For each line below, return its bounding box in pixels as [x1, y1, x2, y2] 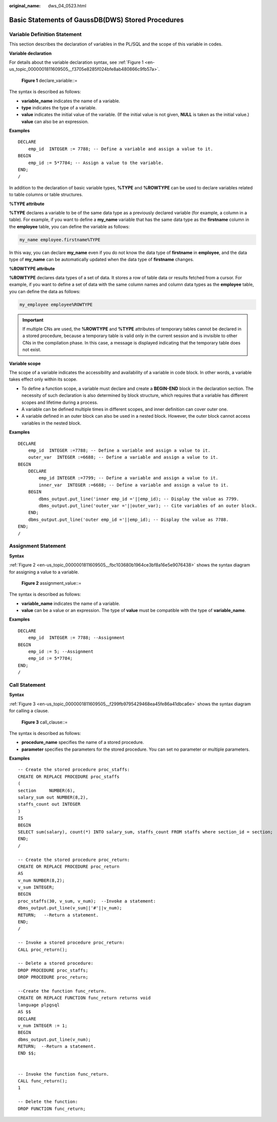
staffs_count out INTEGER [18, 801, 81, 807]
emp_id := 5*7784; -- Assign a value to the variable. [28, 160, 164, 166]
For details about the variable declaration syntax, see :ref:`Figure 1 [9, 59, 144, 65]
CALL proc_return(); [18, 947, 68, 952]
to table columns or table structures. [9, 192, 83, 198]
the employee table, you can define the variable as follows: [9, 223, 130, 229]
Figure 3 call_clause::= [21, 719, 68, 725]
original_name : [9, 3, 41, 8]
